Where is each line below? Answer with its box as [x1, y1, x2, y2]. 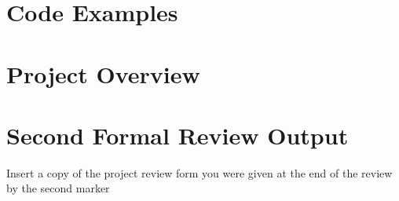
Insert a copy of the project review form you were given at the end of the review [6, 164, 393, 181]
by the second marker [6, 180, 110, 196]
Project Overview [6, 57, 200, 90]
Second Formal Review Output [6, 119, 349, 151]
